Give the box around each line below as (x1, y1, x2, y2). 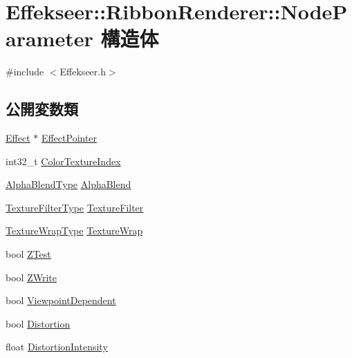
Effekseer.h (59, 64, 106, 79)
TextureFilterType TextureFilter (6, 200, 144, 214)
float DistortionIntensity (6, 339, 108, 354)
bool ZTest (6, 247, 51, 261)
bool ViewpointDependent (6, 293, 116, 308)
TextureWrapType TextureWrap (6, 223, 143, 238)
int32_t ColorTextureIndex (6, 153, 121, 168)
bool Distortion (6, 316, 71, 330)
